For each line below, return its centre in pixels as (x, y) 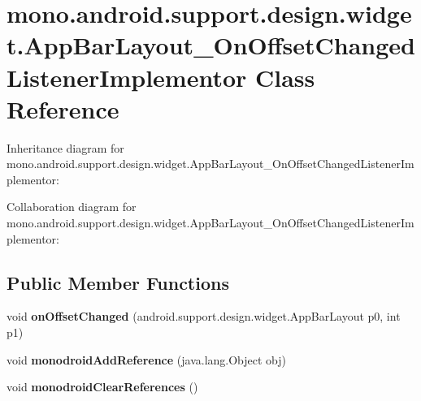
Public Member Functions (118, 282)
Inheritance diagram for (65, 147)
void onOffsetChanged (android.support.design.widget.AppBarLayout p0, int (204, 316)
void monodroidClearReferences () (102, 387)
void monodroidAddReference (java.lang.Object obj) (147, 359)
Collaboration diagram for (72, 207)
